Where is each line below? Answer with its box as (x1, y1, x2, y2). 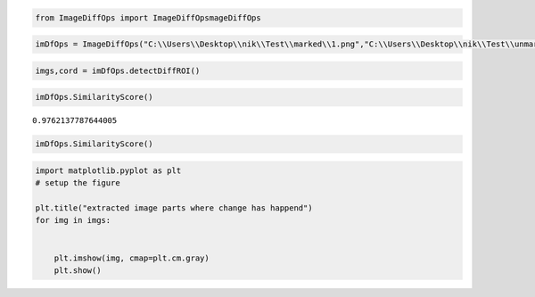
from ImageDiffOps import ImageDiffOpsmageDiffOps (35, 12, 262, 22)
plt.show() (53, 266, 102, 276)
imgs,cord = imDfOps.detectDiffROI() (35, 65, 201, 76)
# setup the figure (35, 178, 120, 188)
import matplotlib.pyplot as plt (35, 165, 182, 176)
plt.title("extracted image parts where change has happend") (35, 203, 313, 213)
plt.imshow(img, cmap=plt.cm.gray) (53, 252, 210, 263)
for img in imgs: (35, 215, 111, 226)
